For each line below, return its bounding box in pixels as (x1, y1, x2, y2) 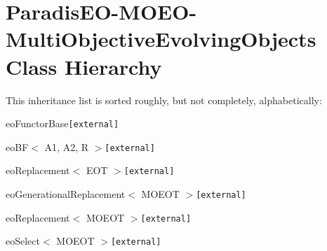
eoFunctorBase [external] (6, 116, 119, 131)
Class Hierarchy (6, 52, 162, 80)
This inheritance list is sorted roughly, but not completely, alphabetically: (6, 92, 322, 107)
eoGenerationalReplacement (6, 187, 126, 201)
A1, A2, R (44, 139, 89, 154)
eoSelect (6, 234, 40, 248)
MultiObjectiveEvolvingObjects (6, 24, 316, 53)
